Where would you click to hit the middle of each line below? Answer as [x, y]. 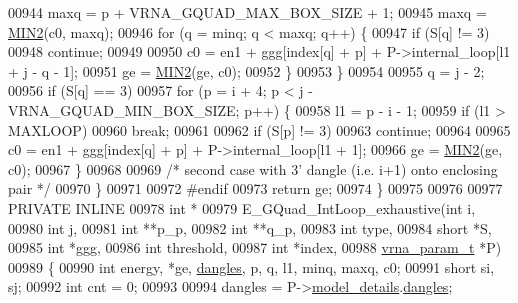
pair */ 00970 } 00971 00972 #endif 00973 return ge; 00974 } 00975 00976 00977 [255, 188]
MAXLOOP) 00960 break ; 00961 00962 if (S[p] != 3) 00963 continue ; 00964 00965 [259, 129]
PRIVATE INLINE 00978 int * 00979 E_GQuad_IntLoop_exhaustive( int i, [242, 207]
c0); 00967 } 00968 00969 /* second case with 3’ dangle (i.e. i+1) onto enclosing [253, 168]
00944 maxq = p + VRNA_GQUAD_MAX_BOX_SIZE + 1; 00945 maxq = [247, 12]
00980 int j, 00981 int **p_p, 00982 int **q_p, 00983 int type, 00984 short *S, [250, 227]
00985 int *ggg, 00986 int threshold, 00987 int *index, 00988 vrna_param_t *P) [255, 247]
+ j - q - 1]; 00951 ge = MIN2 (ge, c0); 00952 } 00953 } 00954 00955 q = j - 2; [246, 70]
